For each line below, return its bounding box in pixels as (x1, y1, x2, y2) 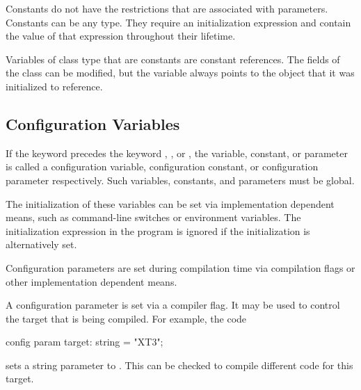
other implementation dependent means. (6, 274, 177, 289)
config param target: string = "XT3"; (6, 334, 163, 349)
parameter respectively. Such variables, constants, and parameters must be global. (6, 172, 355, 187)
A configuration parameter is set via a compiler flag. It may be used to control (6, 298, 340, 312)
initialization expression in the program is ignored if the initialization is (6, 223, 310, 238)
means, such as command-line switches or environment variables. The (6, 210, 301, 225)
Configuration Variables (6, 113, 180, 134)
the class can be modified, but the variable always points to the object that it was (6, 65, 355, 80)
